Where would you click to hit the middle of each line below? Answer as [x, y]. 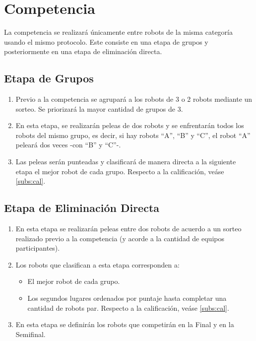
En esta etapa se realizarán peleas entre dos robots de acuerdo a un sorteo [128, 229]
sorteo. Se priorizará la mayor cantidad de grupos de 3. [99, 108]
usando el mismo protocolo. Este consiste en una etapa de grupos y [106, 41]
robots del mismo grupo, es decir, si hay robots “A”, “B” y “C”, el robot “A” [133, 135]
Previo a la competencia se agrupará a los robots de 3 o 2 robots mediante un [134, 99]
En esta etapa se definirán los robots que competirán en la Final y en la [125, 324]
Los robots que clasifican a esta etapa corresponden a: [97, 264]
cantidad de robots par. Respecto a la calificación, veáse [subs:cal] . [128, 307]
